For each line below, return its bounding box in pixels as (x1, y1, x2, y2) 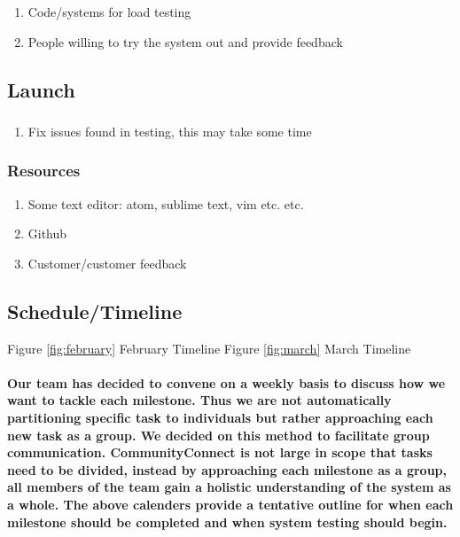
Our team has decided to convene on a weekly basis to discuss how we (7, 373, 446, 392)
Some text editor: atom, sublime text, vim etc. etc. (27, 194, 304, 213)
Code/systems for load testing (27, 2, 191, 20)
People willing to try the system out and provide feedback (27, 32, 343, 51)
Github (27, 224, 67, 243)
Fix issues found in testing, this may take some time (27, 121, 312, 140)
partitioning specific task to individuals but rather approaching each (7, 408, 433, 426)
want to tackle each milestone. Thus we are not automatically (7, 391, 392, 409)
